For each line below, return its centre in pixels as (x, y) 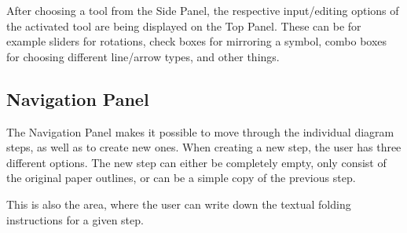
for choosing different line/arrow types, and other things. (143, 56)
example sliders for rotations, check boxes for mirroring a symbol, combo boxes (197, 41)
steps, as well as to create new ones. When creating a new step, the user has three (204, 147)
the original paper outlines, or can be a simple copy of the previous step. (181, 178)
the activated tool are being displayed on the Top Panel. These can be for (184, 25)
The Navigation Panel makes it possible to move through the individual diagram (200, 131)
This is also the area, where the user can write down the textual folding (179, 204)
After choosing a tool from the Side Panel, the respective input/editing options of (203, 10)
